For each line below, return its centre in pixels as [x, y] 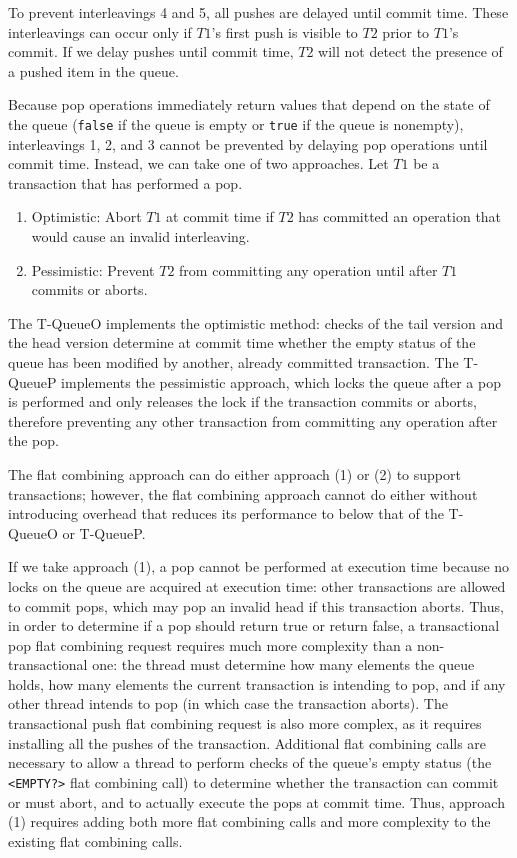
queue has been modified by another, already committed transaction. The [233, 361]
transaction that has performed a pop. [125, 182]
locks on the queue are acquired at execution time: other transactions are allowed [257, 585]
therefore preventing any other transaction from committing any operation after [253, 420]
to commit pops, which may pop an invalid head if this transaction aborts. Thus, [256, 605]
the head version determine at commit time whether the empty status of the [242, 342]
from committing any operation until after [308, 269]
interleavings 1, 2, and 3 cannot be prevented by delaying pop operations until [248, 143]
